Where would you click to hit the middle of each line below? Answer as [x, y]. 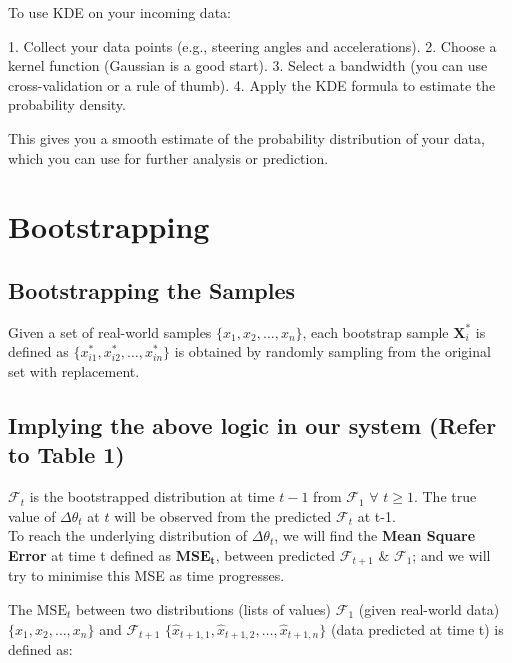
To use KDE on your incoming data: [119, 12]
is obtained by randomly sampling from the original [332, 351]
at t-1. [376, 515]
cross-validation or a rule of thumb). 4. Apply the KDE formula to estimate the [252, 84]
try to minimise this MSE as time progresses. [146, 575]
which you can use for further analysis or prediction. [168, 157]
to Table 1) [66, 454]
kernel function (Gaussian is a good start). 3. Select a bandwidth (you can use [248, 65]
